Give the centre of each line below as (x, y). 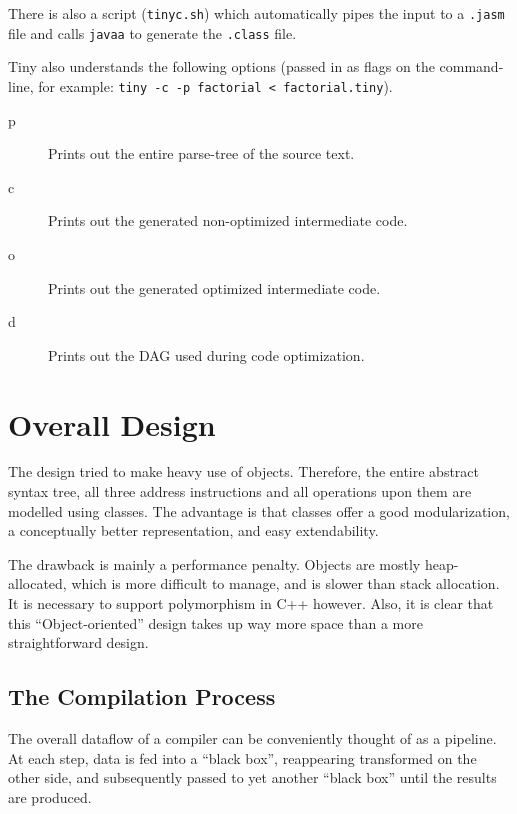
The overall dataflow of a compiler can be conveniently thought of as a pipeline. (252, 737)
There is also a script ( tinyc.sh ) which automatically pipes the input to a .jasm (256, 13)
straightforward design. (78, 642)
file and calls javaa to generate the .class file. (152, 32)
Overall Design (112, 423)
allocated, (37, 583)
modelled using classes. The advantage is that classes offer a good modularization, (259, 510)
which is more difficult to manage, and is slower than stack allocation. (285, 583)
